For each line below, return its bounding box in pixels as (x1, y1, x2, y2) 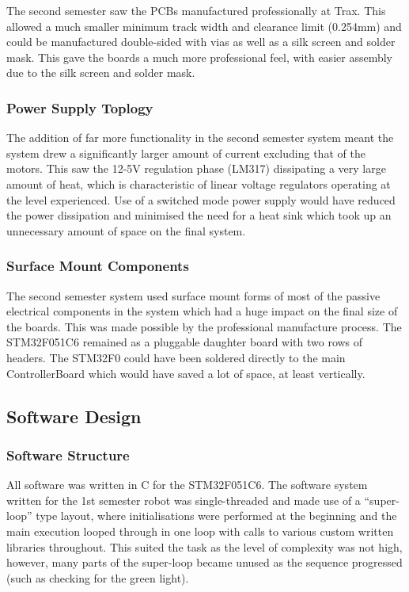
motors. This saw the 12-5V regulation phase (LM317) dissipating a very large (6, 160, 386, 177)
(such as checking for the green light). (6, 569, 189, 586)
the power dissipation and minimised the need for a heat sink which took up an (6, 207, 392, 223)
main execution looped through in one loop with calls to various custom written (6, 522, 394, 539)
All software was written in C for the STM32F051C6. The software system (6, 476, 368, 493)
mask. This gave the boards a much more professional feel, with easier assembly (6, 48, 392, 65)
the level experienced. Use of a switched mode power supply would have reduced (6, 191, 396, 208)
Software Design (6, 403, 142, 428)
